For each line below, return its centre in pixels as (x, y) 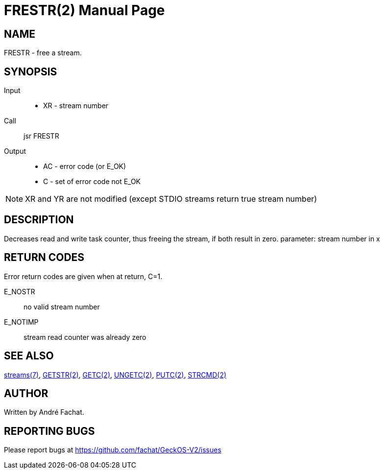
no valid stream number (62, 307)
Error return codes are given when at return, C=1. (83, 276)
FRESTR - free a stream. (43, 53)
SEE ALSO (29, 356)
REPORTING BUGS (49, 431)
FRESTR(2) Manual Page (84, 10)
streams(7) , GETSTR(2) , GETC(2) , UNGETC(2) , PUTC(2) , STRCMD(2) (115, 375)
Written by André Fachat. (44, 412)
